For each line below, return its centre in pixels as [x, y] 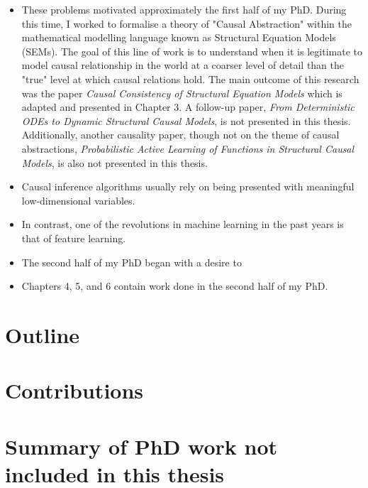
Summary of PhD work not [141, 446]
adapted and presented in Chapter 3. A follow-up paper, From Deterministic [188, 107]
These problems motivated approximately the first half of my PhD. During [184, 9]
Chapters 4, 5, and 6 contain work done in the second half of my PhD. [175, 286]
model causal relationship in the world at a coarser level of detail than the [183, 65]
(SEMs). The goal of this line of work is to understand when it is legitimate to [192, 51]
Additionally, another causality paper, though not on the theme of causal [180, 135]
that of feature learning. [74, 238]
